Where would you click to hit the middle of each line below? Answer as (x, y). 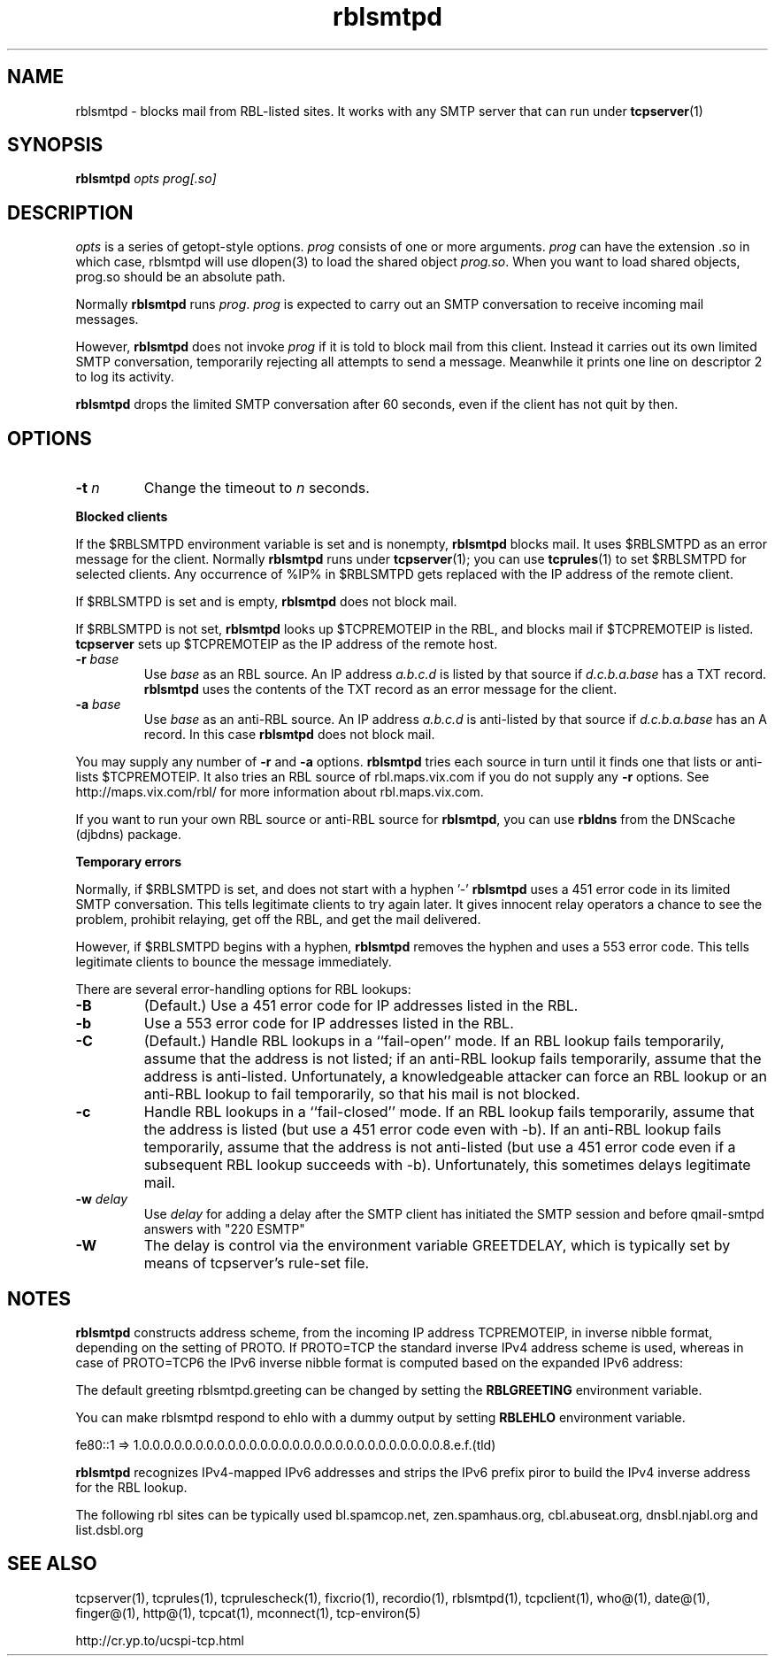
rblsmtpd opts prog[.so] (146, 179)
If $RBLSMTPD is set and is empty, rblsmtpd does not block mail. (266, 602)
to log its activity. (125, 377)
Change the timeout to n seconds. (257, 488)
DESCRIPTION (70, 212)
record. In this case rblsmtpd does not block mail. (289, 735)
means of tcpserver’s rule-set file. (257, 1263)
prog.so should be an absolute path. (180, 277)
